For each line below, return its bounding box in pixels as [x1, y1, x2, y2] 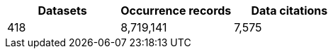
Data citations [251, 4, 328, 18]
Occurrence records [120, 4, 232, 18]
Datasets [38, 4, 87, 18]
